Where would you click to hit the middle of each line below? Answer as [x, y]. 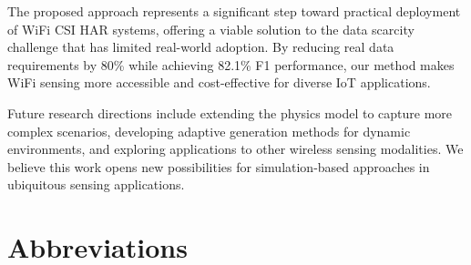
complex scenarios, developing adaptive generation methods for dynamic [209, 131]
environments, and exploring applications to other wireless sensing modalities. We [235, 149]
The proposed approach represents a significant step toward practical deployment [234, 11]
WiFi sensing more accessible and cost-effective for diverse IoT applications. [219, 82]
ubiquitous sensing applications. [96, 184]
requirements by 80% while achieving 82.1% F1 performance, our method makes [231, 64]
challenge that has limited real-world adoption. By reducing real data [201, 47]
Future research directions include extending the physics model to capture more [230, 112]
